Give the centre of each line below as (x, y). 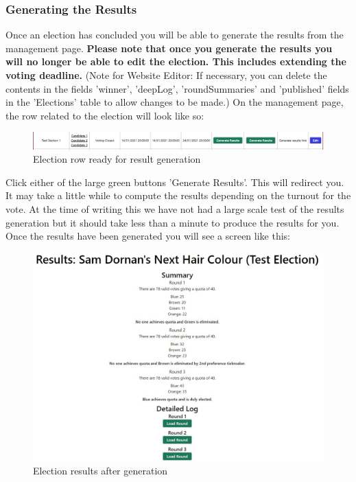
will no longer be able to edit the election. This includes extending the (176, 61)
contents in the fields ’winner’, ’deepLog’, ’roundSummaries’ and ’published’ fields (177, 88)
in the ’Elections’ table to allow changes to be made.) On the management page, (175, 102)
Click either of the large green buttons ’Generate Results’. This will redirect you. (175, 182)
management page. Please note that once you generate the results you (169, 48)
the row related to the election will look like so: (105, 115)
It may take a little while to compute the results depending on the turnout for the (178, 195)
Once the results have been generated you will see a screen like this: (148, 236)
